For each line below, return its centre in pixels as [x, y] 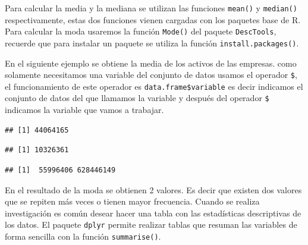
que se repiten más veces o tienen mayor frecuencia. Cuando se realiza [132, 201]
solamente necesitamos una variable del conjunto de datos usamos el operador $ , [151, 75]
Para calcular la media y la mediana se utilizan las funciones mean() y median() [151, 8]
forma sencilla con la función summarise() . [83, 236]
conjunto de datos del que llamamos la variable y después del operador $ [137, 98]
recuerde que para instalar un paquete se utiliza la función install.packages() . [152, 43]
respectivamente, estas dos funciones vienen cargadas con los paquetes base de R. [153, 19]
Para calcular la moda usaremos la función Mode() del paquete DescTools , [141, 31]
